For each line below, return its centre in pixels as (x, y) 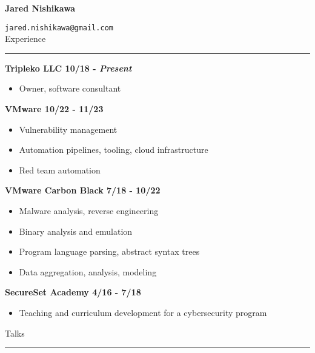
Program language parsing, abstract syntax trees (109, 251)
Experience (25, 39)
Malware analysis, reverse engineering (89, 210)
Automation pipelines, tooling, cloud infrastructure (114, 150)
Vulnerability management (68, 129)
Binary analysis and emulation (76, 231)
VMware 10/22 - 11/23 (54, 109)
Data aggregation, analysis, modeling (88, 271)
